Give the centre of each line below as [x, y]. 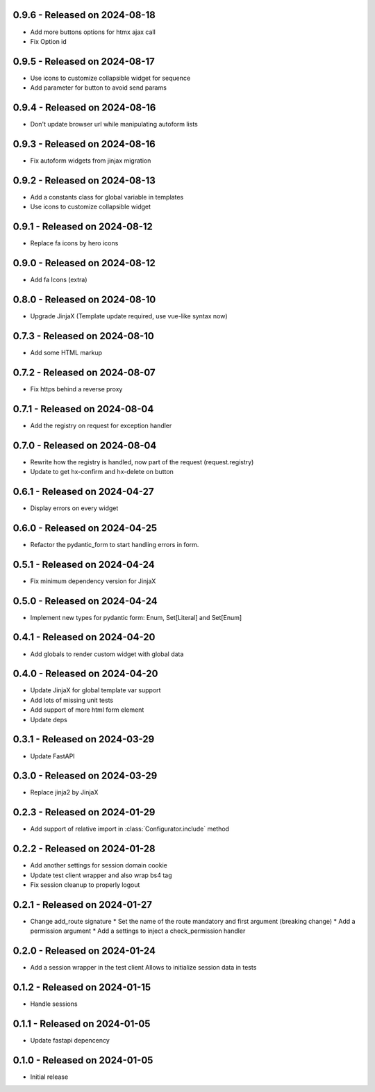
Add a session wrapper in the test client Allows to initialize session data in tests [143, 968]
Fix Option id [49, 41]
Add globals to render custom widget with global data [107, 654]
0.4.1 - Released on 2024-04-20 [84, 637]
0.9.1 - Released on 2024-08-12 [83, 227]
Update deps [49, 719]
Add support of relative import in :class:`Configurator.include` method [130, 829]
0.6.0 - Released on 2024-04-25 [85, 528]
